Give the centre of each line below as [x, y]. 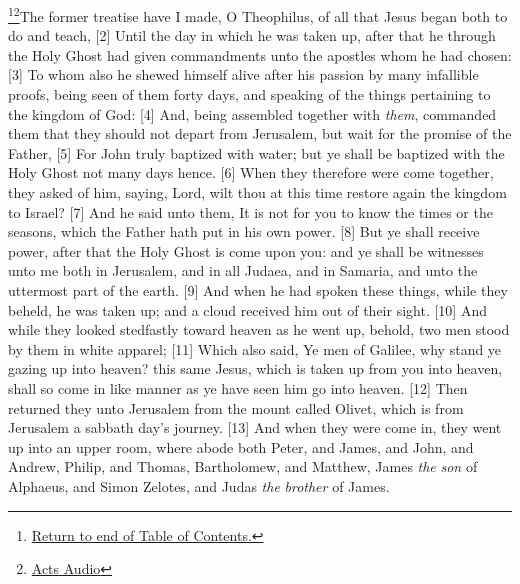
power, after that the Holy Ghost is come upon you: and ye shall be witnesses [246, 250]
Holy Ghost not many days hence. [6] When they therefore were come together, [251, 172]
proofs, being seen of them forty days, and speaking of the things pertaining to [249, 94]
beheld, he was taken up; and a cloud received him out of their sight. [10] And [247, 309]
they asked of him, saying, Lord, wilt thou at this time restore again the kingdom [257, 192]
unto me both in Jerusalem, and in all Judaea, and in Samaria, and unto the [243, 270]
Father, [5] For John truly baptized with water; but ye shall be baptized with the [256, 152]
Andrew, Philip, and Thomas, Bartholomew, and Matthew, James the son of [243, 466]
